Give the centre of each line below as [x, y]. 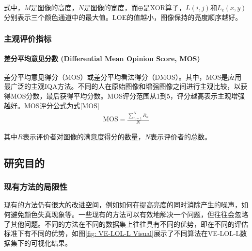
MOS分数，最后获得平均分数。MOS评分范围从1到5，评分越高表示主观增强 [128, 96]
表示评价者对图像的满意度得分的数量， [84, 136]
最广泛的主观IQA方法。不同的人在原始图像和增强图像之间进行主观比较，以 [122, 86]
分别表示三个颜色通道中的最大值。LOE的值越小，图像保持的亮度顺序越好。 [123, 17]
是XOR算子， [165, 7]
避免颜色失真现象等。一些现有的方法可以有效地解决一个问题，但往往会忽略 [129, 214]
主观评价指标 [28, 39]
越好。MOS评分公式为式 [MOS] [52, 105]
